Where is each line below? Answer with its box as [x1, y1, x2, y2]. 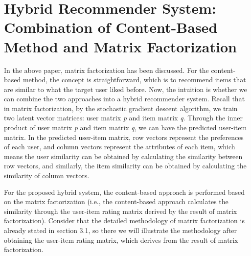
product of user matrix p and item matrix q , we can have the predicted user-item [4, 122, 247, 133]
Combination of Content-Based [4, 17, 218, 37]
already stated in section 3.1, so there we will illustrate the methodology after [4, 225, 237, 235]
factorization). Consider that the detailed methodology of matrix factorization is [4, 215, 245, 226]
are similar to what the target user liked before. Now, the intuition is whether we [4, 84, 247, 94]
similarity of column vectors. [4, 170, 90, 181]
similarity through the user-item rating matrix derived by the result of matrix [4, 206, 237, 216]
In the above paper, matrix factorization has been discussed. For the [4, 65, 209, 75]
